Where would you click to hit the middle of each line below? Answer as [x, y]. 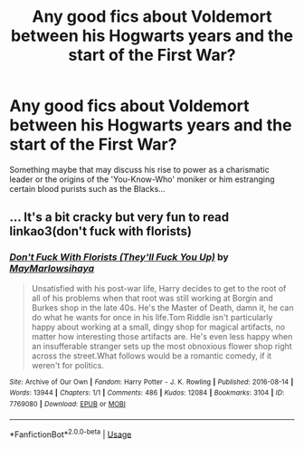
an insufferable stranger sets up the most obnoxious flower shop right [161, 346]
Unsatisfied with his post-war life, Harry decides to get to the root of [159, 288]
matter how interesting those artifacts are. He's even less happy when [162, 336]
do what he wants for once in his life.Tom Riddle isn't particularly [152, 317]
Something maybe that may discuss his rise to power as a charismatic [139, 169]
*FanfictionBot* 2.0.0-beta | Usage [71, 434]
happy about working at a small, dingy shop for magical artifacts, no [158, 327]
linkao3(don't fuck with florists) [101, 231]
